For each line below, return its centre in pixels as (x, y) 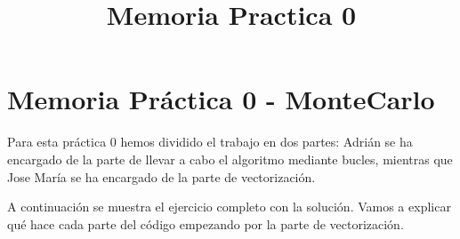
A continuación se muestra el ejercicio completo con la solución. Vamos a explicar (229, 207)
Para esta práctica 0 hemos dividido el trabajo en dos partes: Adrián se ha (210, 142)
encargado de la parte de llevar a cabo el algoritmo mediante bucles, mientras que (230, 159)
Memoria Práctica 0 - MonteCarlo (221, 99)
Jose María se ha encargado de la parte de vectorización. (161, 176)
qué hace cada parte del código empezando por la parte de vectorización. (206, 223)
